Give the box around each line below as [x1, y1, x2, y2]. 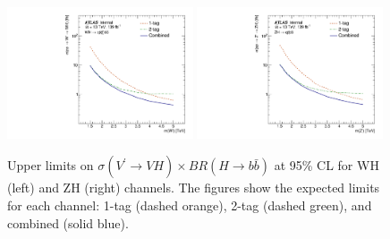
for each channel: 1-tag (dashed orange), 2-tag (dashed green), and [7, 196, 372, 214]
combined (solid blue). [7, 213, 129, 232]
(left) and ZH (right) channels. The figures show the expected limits [7, 178, 380, 197]
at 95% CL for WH [274, 156, 379, 175]
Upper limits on [7, 156, 94, 175]
